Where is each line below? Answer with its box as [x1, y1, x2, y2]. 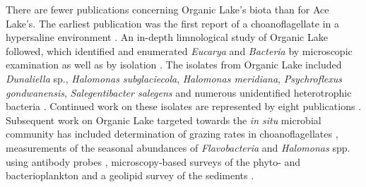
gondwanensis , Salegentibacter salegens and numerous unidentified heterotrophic [6, 85, 352, 99]
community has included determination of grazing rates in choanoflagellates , [6, 126, 338, 141]
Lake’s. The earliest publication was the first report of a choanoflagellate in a [6, 16, 339, 30]
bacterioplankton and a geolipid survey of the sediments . [6, 168, 254, 183]
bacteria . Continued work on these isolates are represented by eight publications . [6, 99, 362, 114]
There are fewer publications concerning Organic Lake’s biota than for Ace [6, 2, 329, 16]
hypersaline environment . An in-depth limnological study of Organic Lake [6, 30, 328, 44]
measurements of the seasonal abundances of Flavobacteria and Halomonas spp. [6, 140, 350, 155]
